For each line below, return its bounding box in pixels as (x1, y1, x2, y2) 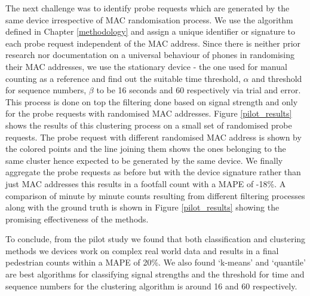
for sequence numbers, (5, 84, 87, 96)
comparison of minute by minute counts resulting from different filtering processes (5, 189, 305, 202)
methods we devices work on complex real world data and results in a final (5, 244, 279, 257)
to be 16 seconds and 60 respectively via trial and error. (96, 84, 301, 96)
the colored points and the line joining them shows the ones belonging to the (5, 142, 286, 155)
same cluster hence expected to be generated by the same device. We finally (5, 154, 283, 166)
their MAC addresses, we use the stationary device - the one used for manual (5, 60, 287, 72)
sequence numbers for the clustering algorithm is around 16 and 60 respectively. (5, 279, 297, 292)
